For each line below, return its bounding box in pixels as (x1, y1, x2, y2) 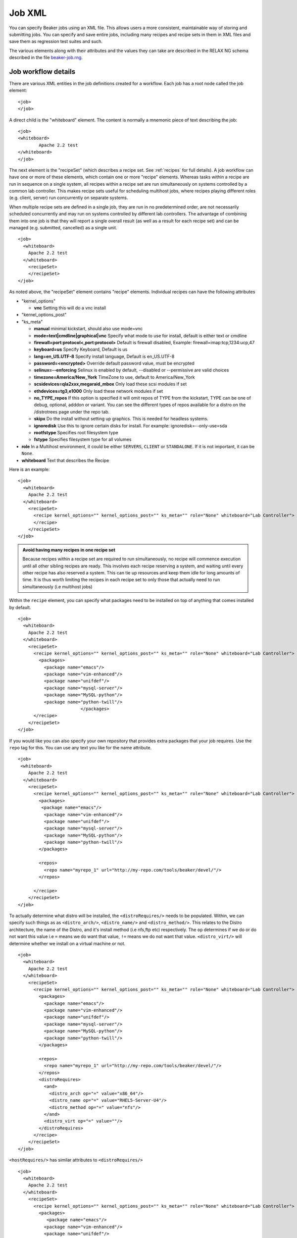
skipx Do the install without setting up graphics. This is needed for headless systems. (34, 416, 209, 422)
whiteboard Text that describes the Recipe (21, 457, 109, 463)
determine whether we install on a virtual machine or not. (9, 940, 126, 946)
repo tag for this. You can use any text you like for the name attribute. (9, 745, 152, 750)
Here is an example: (9, 466, 50, 472)
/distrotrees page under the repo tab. (34, 409, 110, 414)
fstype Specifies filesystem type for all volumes (34, 436, 132, 443)
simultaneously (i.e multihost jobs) (22, 583, 93, 589)
